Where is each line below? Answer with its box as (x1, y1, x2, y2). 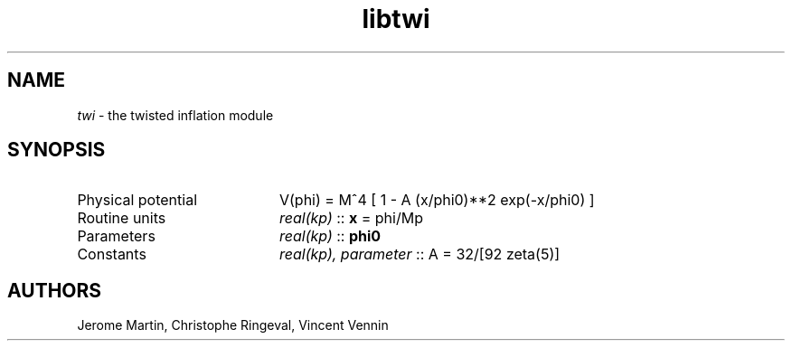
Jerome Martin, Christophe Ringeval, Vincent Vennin (77, 317, 389, 334)
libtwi (362, 4, 430, 34)
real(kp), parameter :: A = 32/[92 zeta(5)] (278, 245, 561, 264)
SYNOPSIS (7, 138, 106, 162)
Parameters (77, 227, 156, 246)
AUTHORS (7, 278, 102, 302)
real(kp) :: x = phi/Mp (278, 209, 423, 228)
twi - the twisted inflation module (77, 107, 274, 123)
